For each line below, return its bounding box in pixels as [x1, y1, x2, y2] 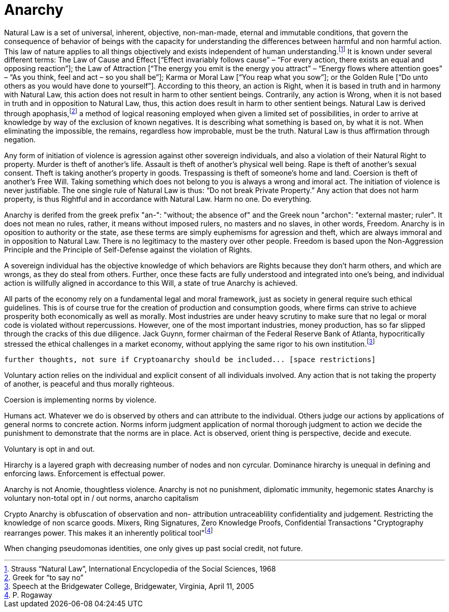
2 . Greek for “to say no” [4, 573, 84, 582]
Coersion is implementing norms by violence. [4, 395, 156, 404]
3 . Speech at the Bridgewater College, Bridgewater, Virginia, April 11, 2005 [4, 582, 254, 591]
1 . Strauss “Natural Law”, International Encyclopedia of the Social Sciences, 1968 [4, 564, 276, 574]
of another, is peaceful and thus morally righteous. [4, 379, 174, 388]
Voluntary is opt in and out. [4, 444, 95, 453]
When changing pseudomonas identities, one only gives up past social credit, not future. [4, 544, 303, 553]
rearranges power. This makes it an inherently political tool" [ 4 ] [4, 526, 213, 537]
